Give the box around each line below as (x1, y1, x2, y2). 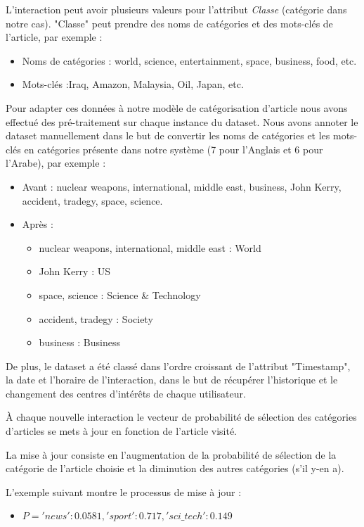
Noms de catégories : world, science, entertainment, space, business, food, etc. (22, 53, 357, 68)
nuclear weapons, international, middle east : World (39, 240, 261, 255)
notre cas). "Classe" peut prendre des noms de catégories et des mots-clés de (6, 15, 333, 30)
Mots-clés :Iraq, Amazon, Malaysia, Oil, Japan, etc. (22, 77, 244, 91)
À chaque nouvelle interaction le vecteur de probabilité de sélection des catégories (6, 409, 357, 424)
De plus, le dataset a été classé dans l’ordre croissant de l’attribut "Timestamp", (6, 358, 351, 373)
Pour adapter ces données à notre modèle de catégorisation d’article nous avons (6, 100, 348, 115)
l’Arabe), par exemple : (6, 155, 106, 170)
